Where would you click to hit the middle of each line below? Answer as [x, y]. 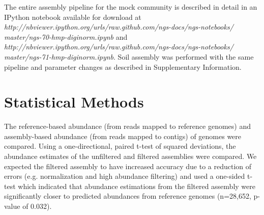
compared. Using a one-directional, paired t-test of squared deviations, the [120, 146]
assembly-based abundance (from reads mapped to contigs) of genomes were [123, 136]
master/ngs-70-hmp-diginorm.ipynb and [66, 36]
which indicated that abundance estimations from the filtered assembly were [137, 186]
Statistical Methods [74, 102]
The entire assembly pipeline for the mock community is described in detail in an [131, 7]
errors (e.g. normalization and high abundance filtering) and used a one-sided [125, 176]
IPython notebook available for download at [73, 17]
